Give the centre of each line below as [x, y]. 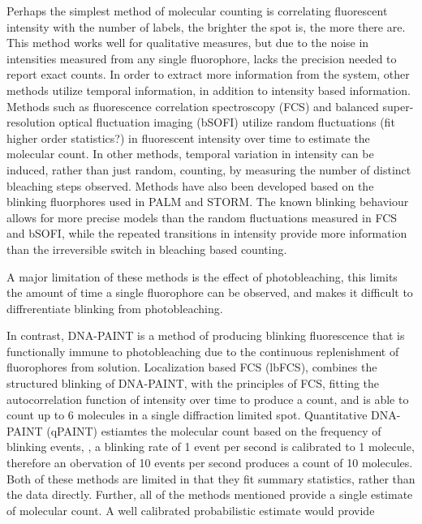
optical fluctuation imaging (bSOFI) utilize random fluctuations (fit [227, 122]
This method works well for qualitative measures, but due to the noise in [188, 43]
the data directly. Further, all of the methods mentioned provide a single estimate [210, 494]
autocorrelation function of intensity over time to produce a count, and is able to [208, 399]
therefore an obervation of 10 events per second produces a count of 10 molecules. [210, 463]
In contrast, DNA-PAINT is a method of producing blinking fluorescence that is [206, 335]
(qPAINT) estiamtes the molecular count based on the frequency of [214, 430]
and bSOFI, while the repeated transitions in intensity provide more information [207, 233]
